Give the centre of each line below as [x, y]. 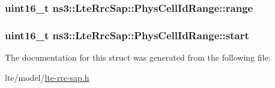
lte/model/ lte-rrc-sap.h [47, 77]
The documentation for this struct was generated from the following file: [138, 57]
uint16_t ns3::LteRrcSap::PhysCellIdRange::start [127, 35]
